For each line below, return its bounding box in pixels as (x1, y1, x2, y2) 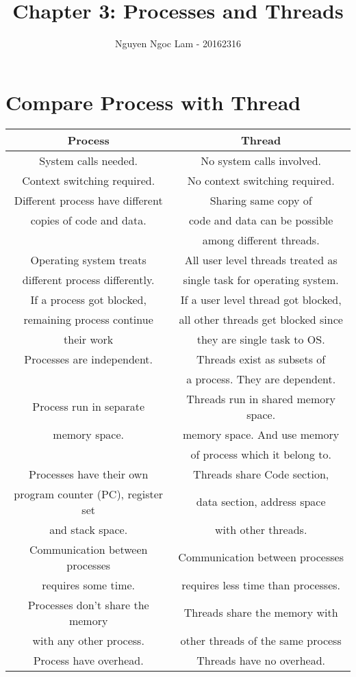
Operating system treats (30, 251, 147, 268)
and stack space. (49, 521, 128, 537)
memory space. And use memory (183, 426, 340, 442)
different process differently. (22, 271, 155, 288)
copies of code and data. (30, 212, 147, 228)
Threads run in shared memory (186, 390, 336, 407)
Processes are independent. (24, 350, 153, 367)
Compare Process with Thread (5, 88, 301, 116)
